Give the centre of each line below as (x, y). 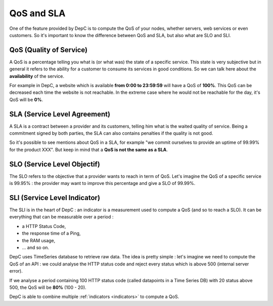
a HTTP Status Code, (44, 226)
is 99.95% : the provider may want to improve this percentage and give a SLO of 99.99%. (102, 183)
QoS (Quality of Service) (49, 50)
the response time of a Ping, (51, 234)
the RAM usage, (39, 240)
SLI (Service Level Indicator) (55, 198)
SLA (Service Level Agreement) (60, 114)
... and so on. (36, 248)
